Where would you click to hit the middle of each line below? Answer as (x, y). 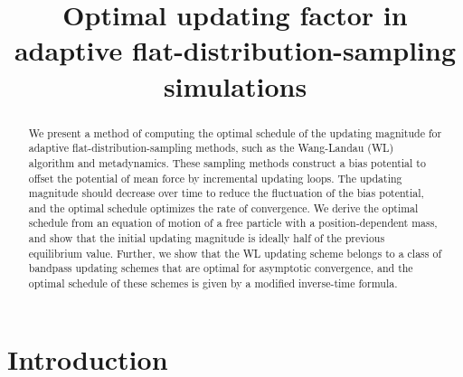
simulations (235, 85)
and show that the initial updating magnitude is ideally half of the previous (207, 238)
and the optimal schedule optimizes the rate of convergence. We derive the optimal (223, 207)
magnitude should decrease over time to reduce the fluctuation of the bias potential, (226, 193)
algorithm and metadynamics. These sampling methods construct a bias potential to (227, 162)
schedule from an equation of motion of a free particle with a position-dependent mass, (233, 223)
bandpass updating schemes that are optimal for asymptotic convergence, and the (221, 268)
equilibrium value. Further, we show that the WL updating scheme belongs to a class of (235, 253)
